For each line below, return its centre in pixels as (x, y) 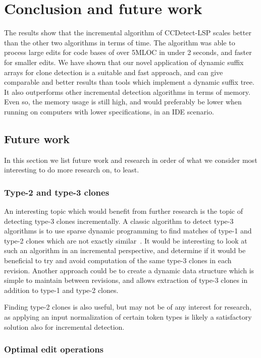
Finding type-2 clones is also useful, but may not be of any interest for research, (128, 307)
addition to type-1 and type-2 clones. (61, 290)
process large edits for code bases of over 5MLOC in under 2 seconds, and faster (128, 52)
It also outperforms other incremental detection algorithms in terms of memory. (127, 92)
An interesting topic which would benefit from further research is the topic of (123, 211)
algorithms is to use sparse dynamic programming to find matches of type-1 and (128, 231)
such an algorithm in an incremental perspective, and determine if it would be (125, 250)
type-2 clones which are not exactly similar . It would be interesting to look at (126, 240)
